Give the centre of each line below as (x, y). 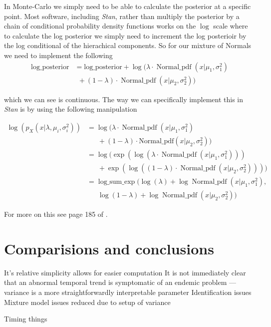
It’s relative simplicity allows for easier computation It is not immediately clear (125, 272)
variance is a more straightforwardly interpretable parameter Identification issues (128, 292)
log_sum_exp (117, 182)
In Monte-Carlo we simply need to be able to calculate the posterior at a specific (128, 6)
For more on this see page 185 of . (56, 214)
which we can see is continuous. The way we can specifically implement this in (124, 99)
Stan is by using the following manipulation (71, 109)
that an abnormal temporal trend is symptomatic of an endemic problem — (120, 282)
